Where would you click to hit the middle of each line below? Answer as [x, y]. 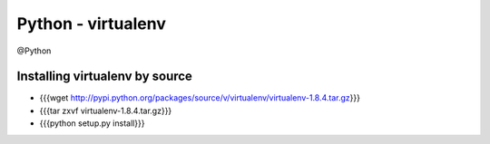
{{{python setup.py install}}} [92, 123]
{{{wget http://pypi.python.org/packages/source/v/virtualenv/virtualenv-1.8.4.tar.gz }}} [200, 98]
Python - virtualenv [92, 24]
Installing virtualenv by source [104, 77]
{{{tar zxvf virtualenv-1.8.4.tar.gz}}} [106, 110]
